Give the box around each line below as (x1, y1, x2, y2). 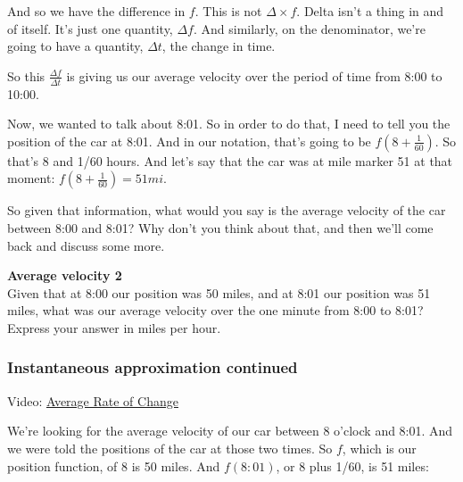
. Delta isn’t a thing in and (296, 2, 444, 20)
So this (7, 66, 45, 85)
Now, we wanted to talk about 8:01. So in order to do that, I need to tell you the (7, 114, 451, 133)
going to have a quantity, (7, 37, 144, 55)
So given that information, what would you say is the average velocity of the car (7, 201, 446, 220)
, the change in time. (161, 37, 276, 55)
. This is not (194, 2, 262, 20)
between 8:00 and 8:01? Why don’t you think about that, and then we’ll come (7, 218, 434, 237)
